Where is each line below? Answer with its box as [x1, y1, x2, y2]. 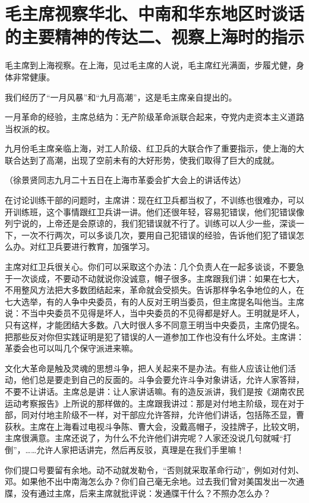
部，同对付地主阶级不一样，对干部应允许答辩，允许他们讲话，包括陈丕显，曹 [5, 408, 304, 421]
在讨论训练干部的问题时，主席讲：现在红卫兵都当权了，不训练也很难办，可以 [5, 194, 304, 206]
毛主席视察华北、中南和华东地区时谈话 [5, 1, 305, 26]
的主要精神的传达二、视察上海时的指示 [5, 24, 305, 49]
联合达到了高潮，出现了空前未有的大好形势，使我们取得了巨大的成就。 [5, 153, 279, 166]
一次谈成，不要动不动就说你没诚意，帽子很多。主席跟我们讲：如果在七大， [12, 272, 304, 284]
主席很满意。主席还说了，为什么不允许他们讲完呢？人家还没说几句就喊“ [5, 432, 283, 444]
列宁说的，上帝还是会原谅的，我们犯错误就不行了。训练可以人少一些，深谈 [5, 217, 296, 230]
